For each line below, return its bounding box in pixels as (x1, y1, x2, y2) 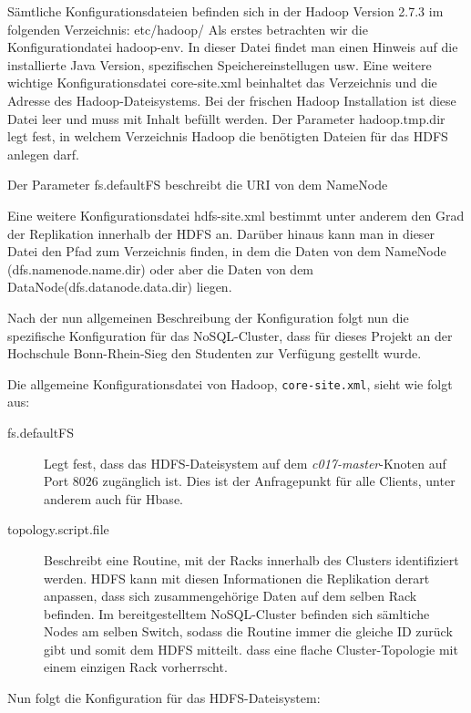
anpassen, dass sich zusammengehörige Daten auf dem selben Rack (44, 586, 417, 605)
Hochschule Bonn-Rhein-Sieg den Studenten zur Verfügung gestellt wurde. (7, 344, 422, 363)
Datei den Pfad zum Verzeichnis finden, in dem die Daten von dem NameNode (7, 242, 446, 261)
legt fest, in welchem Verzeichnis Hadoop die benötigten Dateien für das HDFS (7, 127, 448, 146)
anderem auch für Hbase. (44, 489, 183, 508)
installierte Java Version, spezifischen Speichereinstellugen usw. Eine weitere (7, 55, 432, 74)
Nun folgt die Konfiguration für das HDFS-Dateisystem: (7, 688, 321, 708)
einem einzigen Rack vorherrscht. (44, 657, 228, 677)
